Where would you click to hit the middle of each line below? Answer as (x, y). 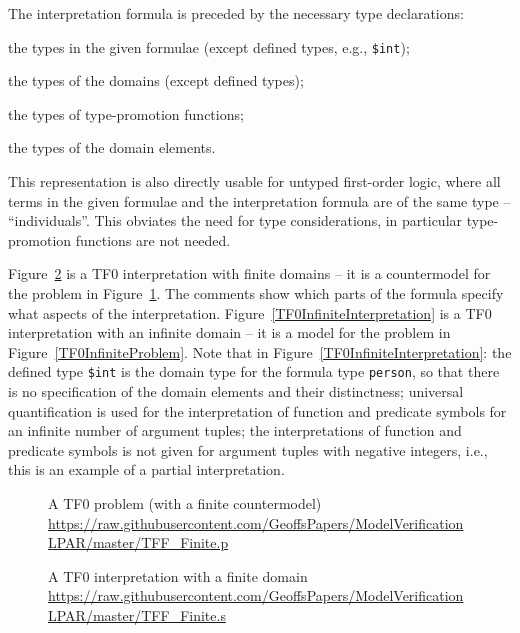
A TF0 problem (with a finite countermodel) (185, 503)
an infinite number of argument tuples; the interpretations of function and (235, 430)
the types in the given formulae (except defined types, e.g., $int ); (209, 46)
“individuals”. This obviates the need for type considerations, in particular (235, 220)
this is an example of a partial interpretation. (146, 469)
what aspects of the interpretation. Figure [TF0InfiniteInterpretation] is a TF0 (250, 312)
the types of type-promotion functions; (126, 113)
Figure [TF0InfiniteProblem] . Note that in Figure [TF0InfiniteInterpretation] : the (260, 351)
